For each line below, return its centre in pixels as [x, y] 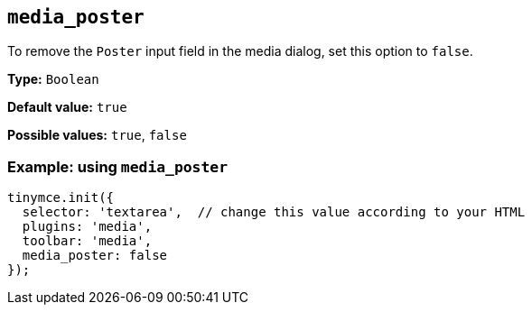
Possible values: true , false [97, 135]
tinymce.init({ [61, 198]
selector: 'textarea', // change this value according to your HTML [274, 212]
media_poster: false [95, 256]
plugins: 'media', [87, 227]
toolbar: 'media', [87, 241]
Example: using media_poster [118, 166]
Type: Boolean [53, 79]
